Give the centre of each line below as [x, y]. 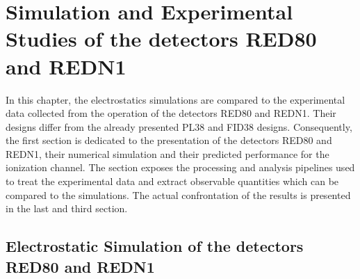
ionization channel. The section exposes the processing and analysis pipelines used [180, 167]
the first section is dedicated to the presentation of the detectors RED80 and [169, 140]
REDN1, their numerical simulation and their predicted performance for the [167, 153]
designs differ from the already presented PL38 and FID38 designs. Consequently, [179, 126]
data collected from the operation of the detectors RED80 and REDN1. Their [171, 113]
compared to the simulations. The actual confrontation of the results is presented [178, 194]
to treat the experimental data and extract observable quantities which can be [172, 181]
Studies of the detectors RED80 [161, 39]
